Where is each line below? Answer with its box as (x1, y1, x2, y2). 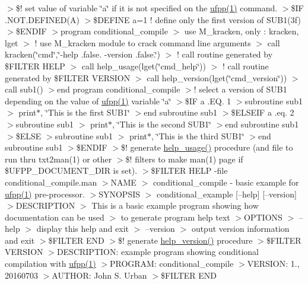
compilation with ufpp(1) (5, 257, 96, 270)
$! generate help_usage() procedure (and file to (121, 141, 293, 154)
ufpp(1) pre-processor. (5, 187, 85, 200)
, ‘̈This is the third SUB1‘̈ (151, 129, 245, 142)
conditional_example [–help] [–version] (156, 187, 297, 200)
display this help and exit (36, 222, 129, 235)
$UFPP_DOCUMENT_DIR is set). (5, 164, 138, 177)
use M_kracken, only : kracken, (184, 25, 299, 37)
